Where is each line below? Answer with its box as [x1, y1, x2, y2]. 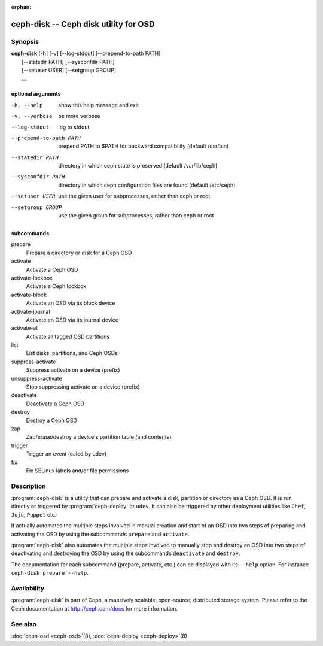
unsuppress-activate [11, 375, 62, 382]
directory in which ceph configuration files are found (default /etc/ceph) [58, 181, 236, 189]
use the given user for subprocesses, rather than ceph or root [58, 192, 211, 200]
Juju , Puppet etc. [11, 511, 57, 518]
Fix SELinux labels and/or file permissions [26, 467, 129, 474]
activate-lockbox [11, 274, 53, 281]
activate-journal [11, 308, 50, 315]
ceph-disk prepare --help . [11, 569, 89, 577]
